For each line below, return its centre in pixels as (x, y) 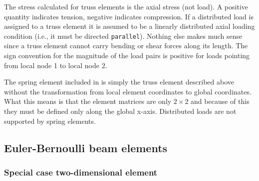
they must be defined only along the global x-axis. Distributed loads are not (120, 111)
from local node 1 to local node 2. (56, 65)
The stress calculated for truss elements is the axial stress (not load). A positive (126, 6)
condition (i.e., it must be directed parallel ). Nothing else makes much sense (123, 36)
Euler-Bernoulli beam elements (86, 147)
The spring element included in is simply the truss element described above (119, 82)
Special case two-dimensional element (81, 172)
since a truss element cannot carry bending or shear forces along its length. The (126, 45)
